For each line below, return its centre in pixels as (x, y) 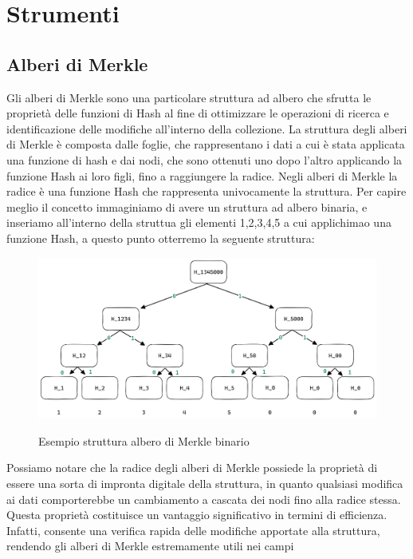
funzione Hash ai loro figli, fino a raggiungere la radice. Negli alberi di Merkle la (202, 175)
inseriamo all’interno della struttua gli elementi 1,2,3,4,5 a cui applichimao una (199, 222)
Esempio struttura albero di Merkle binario (144, 440)
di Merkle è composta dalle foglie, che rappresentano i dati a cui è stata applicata (206, 144)
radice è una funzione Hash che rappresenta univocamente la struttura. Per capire (206, 191)
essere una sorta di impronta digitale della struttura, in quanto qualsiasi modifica (205, 483)
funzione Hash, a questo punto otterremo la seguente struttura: (161, 238)
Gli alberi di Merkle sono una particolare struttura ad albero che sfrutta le (189, 97)
